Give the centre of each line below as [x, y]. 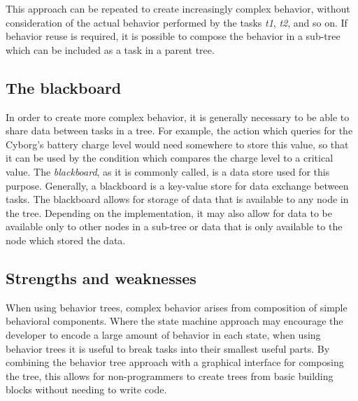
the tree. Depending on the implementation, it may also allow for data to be [169, 212]
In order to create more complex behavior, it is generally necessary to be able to [178, 117]
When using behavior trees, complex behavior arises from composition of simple [177, 307]
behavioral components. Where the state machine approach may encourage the [174, 321]
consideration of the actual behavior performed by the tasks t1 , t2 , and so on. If [177, 22]
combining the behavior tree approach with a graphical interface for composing [175, 362]
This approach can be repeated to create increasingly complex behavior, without [178, 8]
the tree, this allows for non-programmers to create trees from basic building [170, 375]
